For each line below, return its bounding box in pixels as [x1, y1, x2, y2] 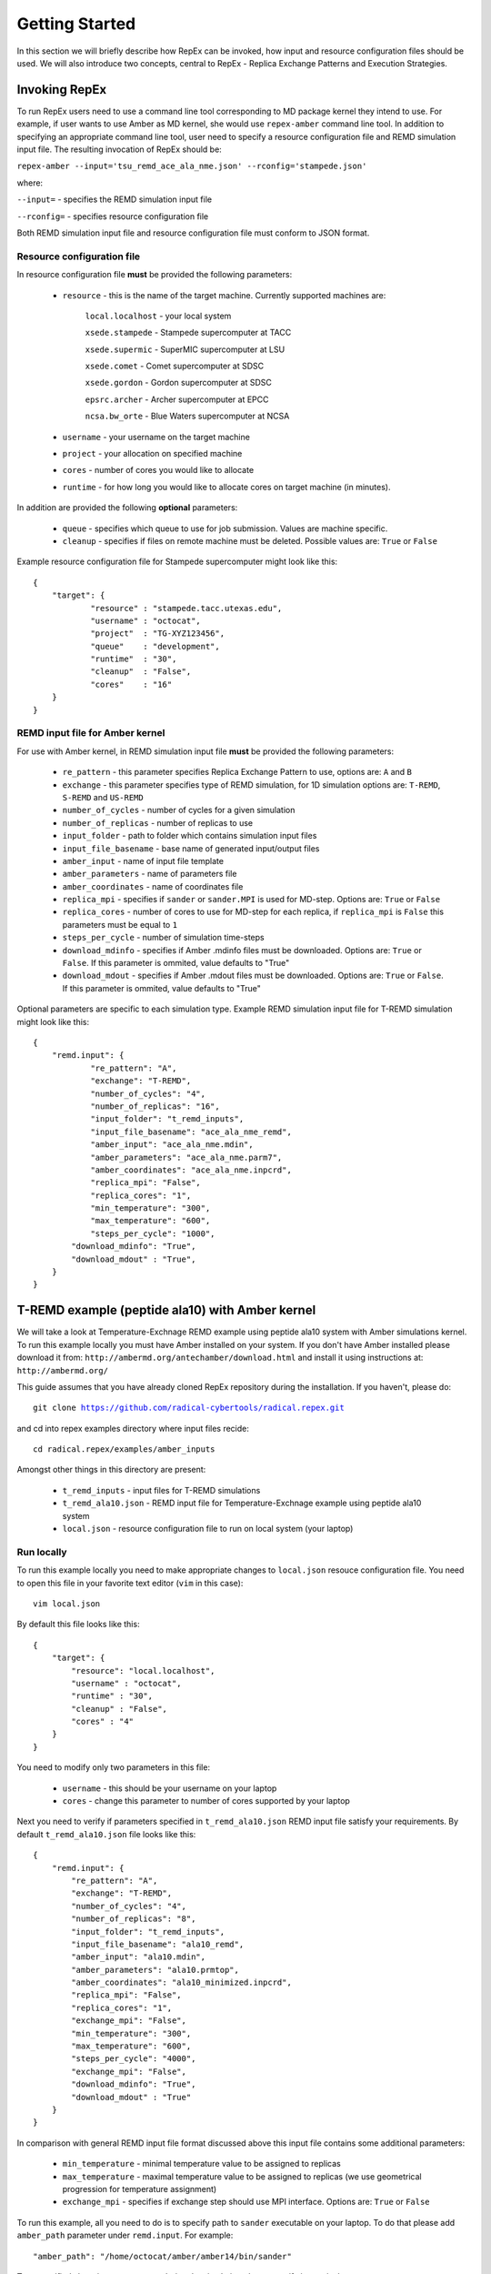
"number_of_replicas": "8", [71, 1914, 196, 1924]
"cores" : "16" [90, 679, 173, 689]
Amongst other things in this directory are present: [16, 1464, 206, 1475]
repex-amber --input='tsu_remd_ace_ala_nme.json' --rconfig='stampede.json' [16, 161, 367, 172]
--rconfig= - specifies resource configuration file [16, 210, 209, 222]
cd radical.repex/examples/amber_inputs [33, 1444, 215, 1454]
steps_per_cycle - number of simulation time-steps [62, 932, 265, 943]
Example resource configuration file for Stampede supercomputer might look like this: [16, 556, 338, 568]
